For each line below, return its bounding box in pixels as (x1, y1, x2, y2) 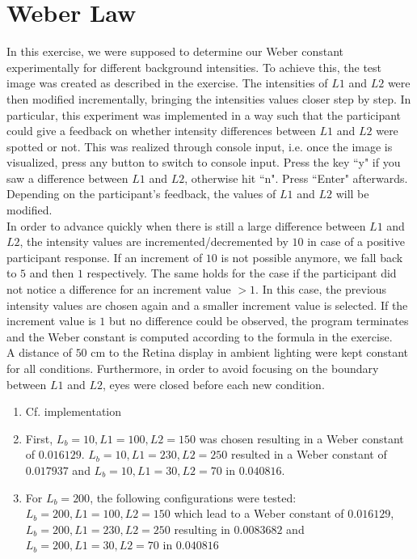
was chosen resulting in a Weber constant (199, 430, 404, 447)
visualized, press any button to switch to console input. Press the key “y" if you (6, 154, 401, 171)
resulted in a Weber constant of (230, 446, 387, 463)
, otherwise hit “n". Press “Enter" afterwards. (184, 169, 408, 186)
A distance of (6, 344, 72, 361)
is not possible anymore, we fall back (221, 248, 403, 265)
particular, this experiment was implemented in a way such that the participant (6, 106, 402, 123)
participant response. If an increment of (6, 248, 203, 265)
